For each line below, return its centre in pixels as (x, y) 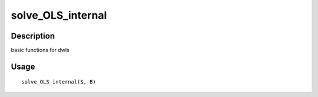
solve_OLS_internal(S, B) (59, 82)
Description (33, 36)
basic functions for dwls (40, 50)
